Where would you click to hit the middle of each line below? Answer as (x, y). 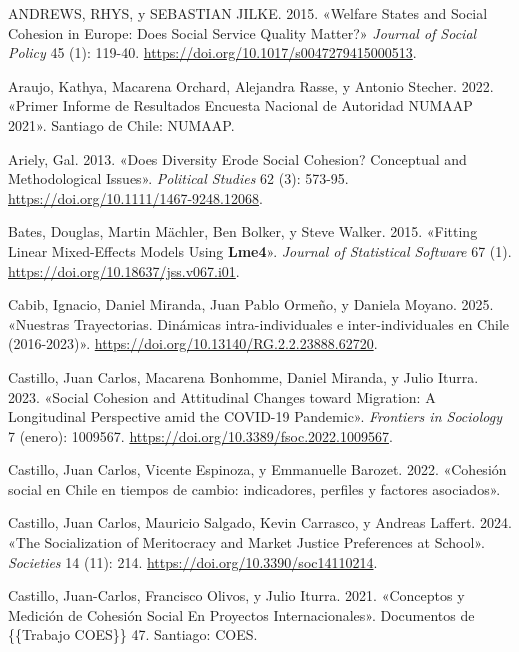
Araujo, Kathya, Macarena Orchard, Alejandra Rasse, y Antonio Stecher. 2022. (251, 85)
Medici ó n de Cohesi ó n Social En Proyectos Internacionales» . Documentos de (241, 614)
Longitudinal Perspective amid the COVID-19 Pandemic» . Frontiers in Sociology (255, 416)
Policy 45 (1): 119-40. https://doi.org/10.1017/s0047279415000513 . (212, 52)
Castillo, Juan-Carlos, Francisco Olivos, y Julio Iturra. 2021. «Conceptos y (236, 595)
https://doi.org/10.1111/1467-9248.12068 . (135, 197)
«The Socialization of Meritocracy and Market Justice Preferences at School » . (246, 542)
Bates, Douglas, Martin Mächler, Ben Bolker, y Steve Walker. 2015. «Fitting (243, 231)
